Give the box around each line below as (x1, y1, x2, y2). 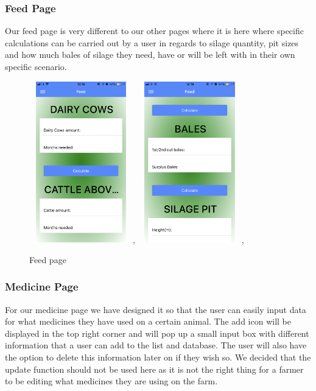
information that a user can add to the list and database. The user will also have (5, 339, 307, 351)
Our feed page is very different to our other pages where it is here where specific (5, 24, 304, 37)
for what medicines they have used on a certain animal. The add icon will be (5, 315, 291, 328)
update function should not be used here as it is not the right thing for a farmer (5, 362, 304, 375)
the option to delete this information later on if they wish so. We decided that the (5, 350, 311, 363)
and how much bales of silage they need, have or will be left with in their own (5, 48, 295, 61)
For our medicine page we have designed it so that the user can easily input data (5, 303, 306, 315)
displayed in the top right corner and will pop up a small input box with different (5, 326, 309, 339)
